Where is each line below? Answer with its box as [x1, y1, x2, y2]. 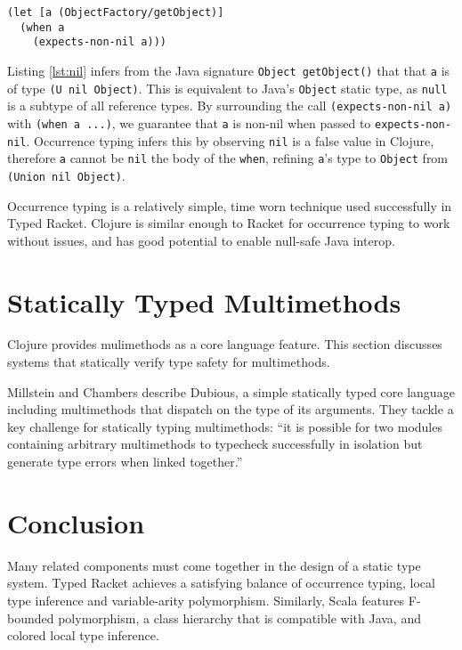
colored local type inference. [7, 626, 159, 645]
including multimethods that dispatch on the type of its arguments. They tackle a [7, 400, 454, 418]
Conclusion [7, 504, 145, 540]
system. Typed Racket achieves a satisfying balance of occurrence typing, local [7, 573, 435, 592]
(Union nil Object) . [7, 166, 126, 184]
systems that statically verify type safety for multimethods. [7, 353, 330, 371]
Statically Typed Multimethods [7, 283, 401, 320]
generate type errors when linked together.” [7, 452, 243, 471]
